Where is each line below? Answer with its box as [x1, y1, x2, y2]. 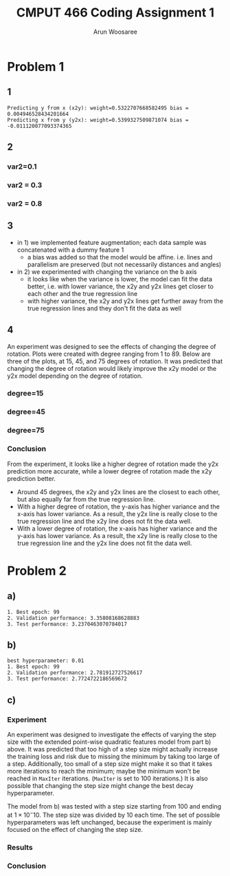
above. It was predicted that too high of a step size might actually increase [7, 745, 218, 754]
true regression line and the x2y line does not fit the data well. [16, 517, 192, 525]
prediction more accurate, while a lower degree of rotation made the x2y [7, 467, 212, 476]
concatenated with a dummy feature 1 [16, 246, 124, 254]
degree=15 [7, 389, 44, 398]
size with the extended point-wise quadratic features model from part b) [7, 738, 211, 746]
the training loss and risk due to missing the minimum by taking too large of [7, 752, 220, 761]
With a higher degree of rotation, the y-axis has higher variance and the [16, 502, 220, 511]
